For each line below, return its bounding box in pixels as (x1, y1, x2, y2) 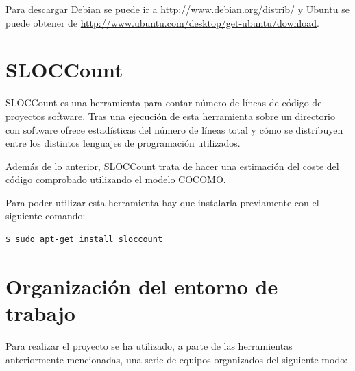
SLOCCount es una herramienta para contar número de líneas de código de (5, 95, 322, 110)
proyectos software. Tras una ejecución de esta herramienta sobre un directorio (5, 108, 335, 123)
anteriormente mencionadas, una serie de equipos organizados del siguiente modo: (5, 352, 348, 366)
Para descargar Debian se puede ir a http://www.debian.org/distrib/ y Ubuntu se (5, 2, 350, 16)
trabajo (5, 299, 75, 327)
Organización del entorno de (5, 272, 278, 300)
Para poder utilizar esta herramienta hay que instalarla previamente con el (5, 195, 319, 209)
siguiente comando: (5, 208, 86, 223)
